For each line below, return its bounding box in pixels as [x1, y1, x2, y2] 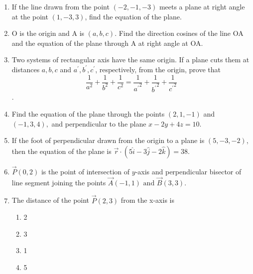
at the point [11, 11, 48, 21]
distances [11, 64, 40, 74]
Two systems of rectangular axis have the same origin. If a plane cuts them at [11, 54, 250, 65]
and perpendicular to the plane [51, 118, 146, 129]
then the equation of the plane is [11, 145, 112, 156]
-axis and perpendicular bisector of [135, 166, 242, 177]
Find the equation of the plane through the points [11, 109, 165, 119]
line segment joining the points [11, 177, 106, 187]
